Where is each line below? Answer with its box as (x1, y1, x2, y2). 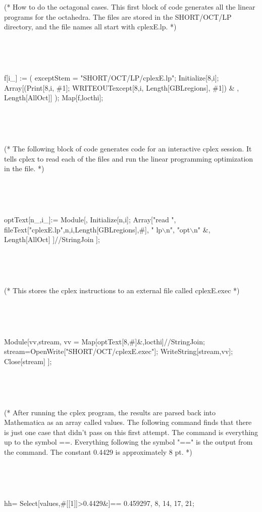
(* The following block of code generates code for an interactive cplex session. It (4, 143, 252, 153)
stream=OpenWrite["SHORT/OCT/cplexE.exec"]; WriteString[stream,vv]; (4, 346, 233, 357)
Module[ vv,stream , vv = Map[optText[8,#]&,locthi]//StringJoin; (4, 336, 205, 346)
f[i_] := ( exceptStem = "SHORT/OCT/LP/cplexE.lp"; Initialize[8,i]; (4, 72, 219, 83)
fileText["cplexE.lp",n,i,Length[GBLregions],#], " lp (4, 224, 163, 234)
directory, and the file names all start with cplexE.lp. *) (4, 21, 177, 32)
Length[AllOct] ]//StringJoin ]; (4, 234, 100, 245)
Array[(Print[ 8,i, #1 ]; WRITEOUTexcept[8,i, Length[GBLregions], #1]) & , (4, 82, 239, 93)
